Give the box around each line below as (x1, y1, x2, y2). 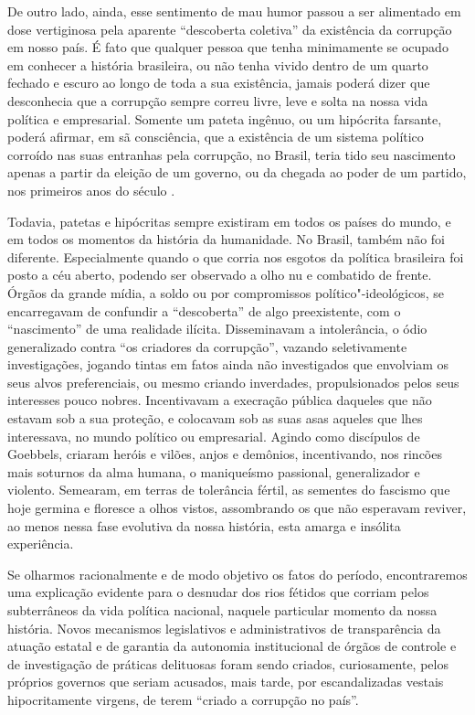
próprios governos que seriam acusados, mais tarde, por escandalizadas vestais (7, 672, 444, 691)
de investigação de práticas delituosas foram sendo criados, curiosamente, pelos (7, 654, 449, 673)
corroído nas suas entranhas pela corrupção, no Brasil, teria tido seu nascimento (7, 144, 456, 164)
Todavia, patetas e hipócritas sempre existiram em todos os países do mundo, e (7, 211, 451, 230)
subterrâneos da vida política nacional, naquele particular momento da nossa (7, 601, 438, 619)
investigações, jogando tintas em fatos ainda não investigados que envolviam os (7, 355, 449, 374)
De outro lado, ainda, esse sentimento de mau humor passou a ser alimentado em (7, 2, 461, 20)
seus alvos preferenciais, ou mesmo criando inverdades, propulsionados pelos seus (7, 372, 459, 391)
